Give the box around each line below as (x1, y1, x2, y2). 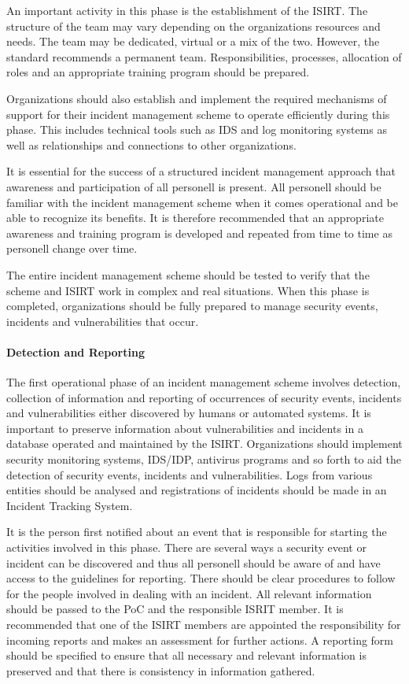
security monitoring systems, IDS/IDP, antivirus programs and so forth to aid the (6, 451, 401, 468)
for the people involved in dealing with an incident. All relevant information (6, 585, 372, 601)
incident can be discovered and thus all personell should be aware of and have (6, 554, 381, 571)
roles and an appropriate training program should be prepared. (6, 64, 310, 80)
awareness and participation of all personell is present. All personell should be (6, 178, 381, 194)
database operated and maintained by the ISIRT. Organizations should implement (6, 435, 403, 452)
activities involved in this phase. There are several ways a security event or (6, 539, 367, 556)
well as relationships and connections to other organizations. (6, 136, 297, 153)
